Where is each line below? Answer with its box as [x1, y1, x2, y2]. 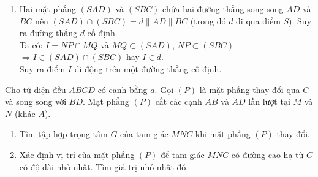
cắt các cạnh [155, 95, 202, 108]
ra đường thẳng [19, 26, 77, 39]
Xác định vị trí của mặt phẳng [19, 148, 135, 160]
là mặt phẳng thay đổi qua [199, 83, 300, 96]
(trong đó [190, 14, 226, 27]
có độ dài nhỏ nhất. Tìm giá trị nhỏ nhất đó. [19, 160, 189, 173]
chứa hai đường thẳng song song [162, 2, 284, 15]
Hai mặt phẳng [19, 2, 76, 15]
